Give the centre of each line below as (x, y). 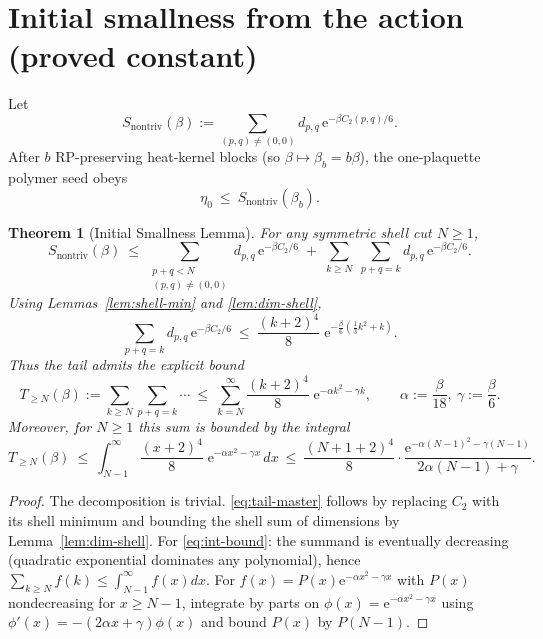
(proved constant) (133, 55)
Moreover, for (50, 425)
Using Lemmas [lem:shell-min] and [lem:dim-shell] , (165, 302)
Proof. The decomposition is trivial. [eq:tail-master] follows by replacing (228, 500)
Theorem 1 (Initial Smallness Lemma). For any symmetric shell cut (220, 231)
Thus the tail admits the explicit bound (126, 364)
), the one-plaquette (420, 156)
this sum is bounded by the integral (244, 425)
